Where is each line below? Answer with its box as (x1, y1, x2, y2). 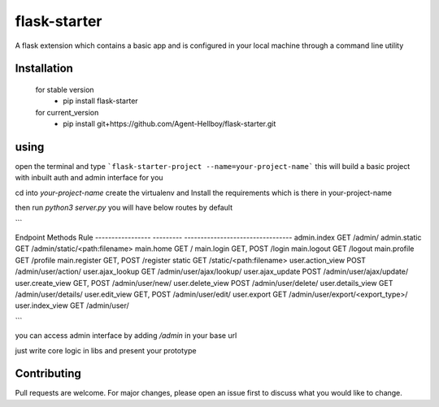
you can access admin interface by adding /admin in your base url (15, 331, 237, 340)
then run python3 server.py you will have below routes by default (15, 203, 233, 213)
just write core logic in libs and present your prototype (15, 345, 197, 355)
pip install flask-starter (63, 96, 138, 106)
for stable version (35, 84, 94, 94)
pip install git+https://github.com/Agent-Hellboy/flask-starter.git (63, 119, 276, 129)
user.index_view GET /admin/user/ (15, 301, 129, 310)
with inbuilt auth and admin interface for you (15, 173, 163, 183)
